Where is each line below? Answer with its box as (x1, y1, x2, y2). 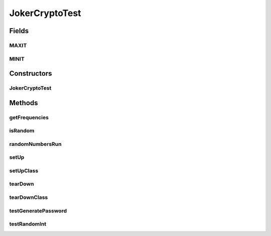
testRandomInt (9, 220, 47, 227)
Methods (9, 98, 38, 107)
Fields (9, 27, 29, 35)
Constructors (9, 69, 52, 78)
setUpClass (9, 167, 39, 174)
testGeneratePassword (9, 207, 67, 214)
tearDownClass (9, 194, 48, 201)
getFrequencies (9, 114, 49, 121)
